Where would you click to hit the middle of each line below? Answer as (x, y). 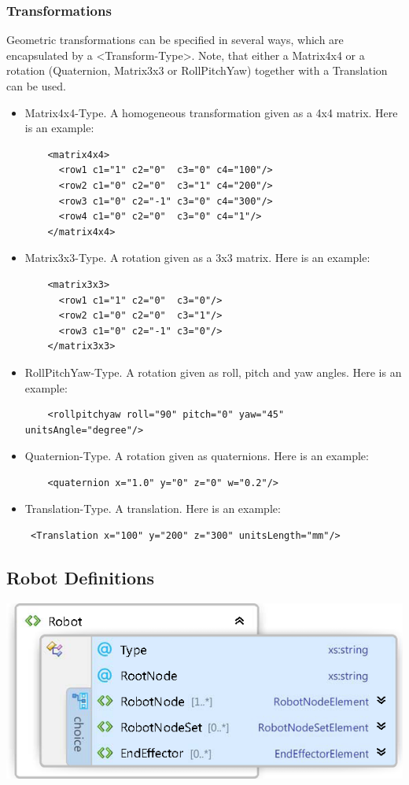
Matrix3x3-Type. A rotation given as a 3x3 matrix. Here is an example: (197, 258)
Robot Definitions (81, 578)
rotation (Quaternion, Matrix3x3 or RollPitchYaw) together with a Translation (197, 70)
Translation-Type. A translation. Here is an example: (153, 509)
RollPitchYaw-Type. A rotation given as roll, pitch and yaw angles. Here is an (213, 372)
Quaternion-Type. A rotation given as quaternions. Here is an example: (197, 456)
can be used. (36, 86)
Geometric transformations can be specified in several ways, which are (175, 40)
